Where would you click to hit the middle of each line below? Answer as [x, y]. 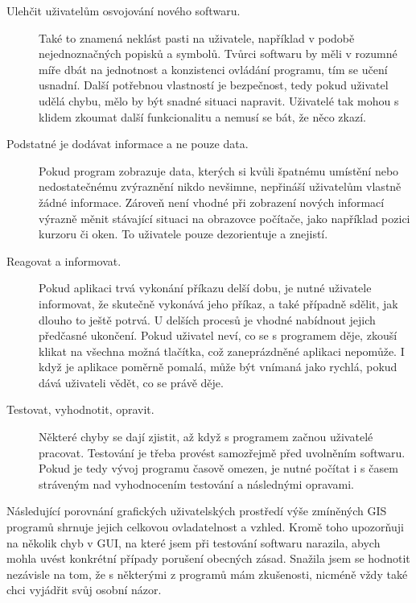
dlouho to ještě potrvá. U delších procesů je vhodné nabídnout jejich [207, 319]
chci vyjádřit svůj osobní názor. [84, 590]
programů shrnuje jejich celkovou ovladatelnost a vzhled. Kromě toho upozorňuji [205, 527]
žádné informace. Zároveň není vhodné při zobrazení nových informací [212, 202]
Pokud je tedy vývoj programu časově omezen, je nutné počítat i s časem [218, 468]
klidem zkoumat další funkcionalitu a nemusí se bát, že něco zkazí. [202, 116]
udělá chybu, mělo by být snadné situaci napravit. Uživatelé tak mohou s [219, 100]
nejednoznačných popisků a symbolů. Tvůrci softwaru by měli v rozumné [218, 54]
